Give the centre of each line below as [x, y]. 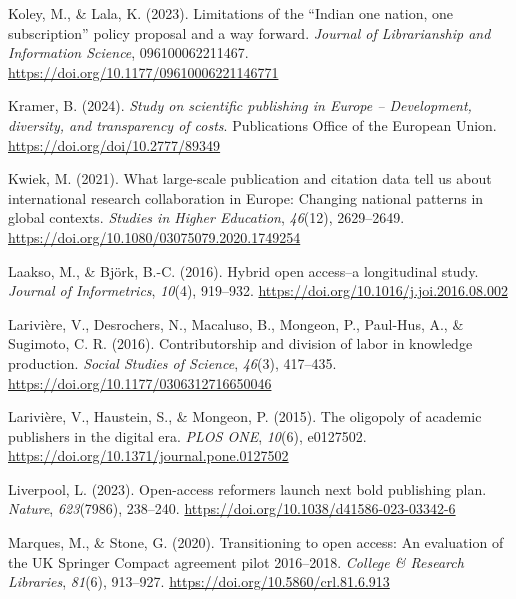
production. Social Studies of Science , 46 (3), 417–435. [172, 362]
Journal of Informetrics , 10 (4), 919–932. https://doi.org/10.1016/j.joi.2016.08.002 [258, 290]
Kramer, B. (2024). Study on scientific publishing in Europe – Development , [240, 105]
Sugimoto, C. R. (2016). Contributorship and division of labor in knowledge [240, 343]
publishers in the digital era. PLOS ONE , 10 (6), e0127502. [187, 435]
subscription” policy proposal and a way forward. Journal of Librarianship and [249, 32]
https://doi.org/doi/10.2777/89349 [114, 144]
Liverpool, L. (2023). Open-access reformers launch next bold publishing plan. [247, 488]
